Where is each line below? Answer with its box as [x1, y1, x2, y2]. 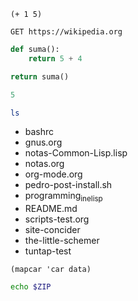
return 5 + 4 [28, 53, 83, 64]
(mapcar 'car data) [10, 265, 92, 275]
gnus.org [24, 136, 63, 149]
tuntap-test [24, 245, 72, 257]
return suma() [10, 71, 70, 82]
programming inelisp [24, 190, 103, 204]
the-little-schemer [24, 235, 100, 247]
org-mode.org [24, 168, 83, 180]
